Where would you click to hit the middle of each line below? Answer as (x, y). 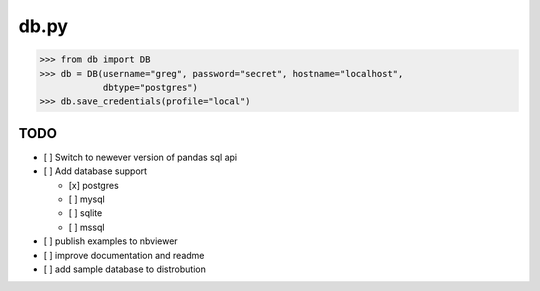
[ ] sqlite (85, 213)
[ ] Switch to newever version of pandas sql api (140, 157)
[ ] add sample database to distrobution (125, 269)
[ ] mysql (86, 199)
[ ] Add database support (95, 171)
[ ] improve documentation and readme (124, 255)
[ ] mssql (86, 227)
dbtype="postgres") (150, 87)
